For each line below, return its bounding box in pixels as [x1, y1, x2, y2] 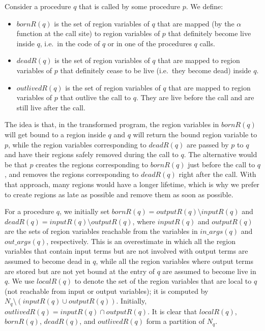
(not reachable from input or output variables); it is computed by [5, 285, 209, 296]
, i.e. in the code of [40, 38, 100, 48]
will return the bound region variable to [133, 129, 257, 139]
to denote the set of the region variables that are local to [74, 276, 252, 286]
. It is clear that [148, 306, 197, 316]
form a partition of [146, 316, 205, 326]
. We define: [186, 1, 223, 11]
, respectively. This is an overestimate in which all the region [46, 235, 236, 246]
